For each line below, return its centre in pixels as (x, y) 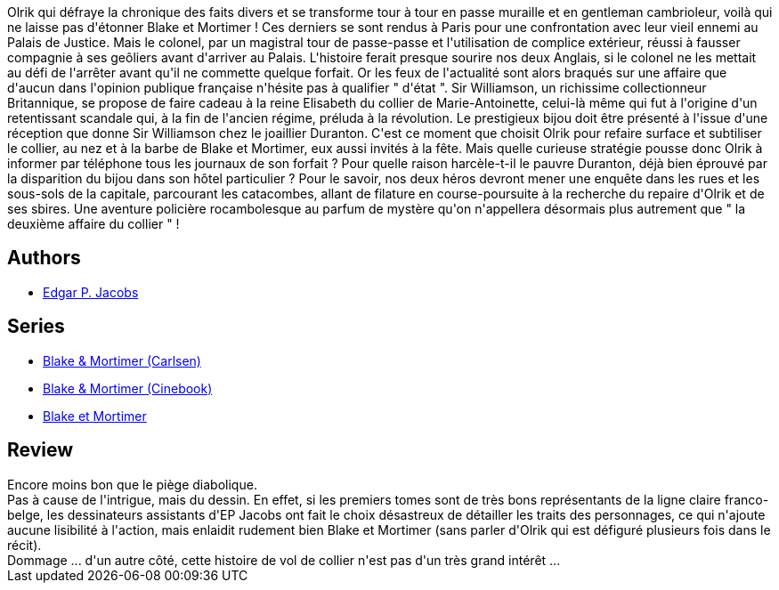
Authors (44, 258)
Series (36, 327)
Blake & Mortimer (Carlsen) (122, 360)
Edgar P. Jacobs (91, 292)
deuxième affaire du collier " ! (93, 224)
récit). (24, 545)
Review (41, 450)
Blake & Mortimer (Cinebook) (128, 388)
